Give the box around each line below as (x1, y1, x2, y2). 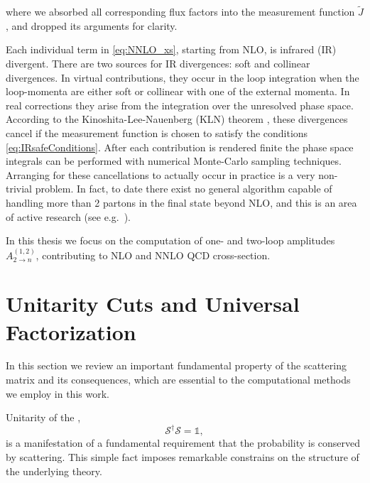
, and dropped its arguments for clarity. (6, 18, 178, 33)
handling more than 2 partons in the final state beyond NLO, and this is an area (6, 195, 357, 210)
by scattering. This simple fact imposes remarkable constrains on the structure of (6, 449, 359, 464)
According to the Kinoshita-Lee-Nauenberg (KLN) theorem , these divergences (6, 112, 348, 126)
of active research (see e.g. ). (6, 209, 131, 224)
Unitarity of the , (6, 410, 81, 425)
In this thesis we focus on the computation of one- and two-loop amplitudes (6, 233, 335, 248)
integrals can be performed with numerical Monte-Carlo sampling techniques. (6, 153, 342, 168)
